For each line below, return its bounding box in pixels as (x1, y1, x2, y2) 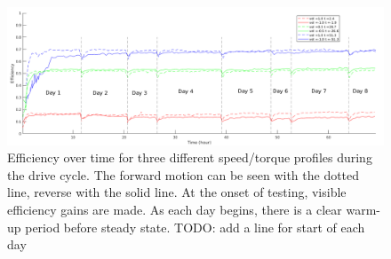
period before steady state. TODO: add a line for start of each (25, 217, 365, 236)
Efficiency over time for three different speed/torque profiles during (7, 148, 372, 167)
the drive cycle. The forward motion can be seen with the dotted (7, 165, 360, 184)
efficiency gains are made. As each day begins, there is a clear (7, 200, 342, 219)
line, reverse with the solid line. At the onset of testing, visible (7, 183, 347, 201)
